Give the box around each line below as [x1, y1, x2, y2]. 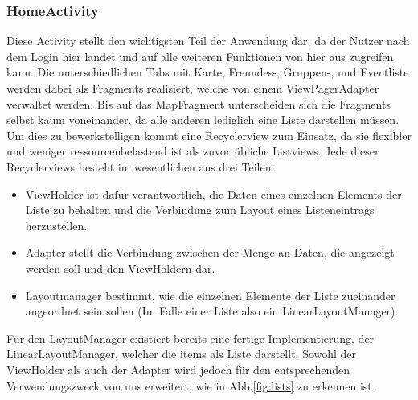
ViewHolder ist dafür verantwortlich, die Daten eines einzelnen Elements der [25, 185, 402, 202]
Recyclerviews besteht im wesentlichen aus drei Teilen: [6, 158, 275, 175]
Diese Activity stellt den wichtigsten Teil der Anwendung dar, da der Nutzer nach [6, 32, 410, 49]
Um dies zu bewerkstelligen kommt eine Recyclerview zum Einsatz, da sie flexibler [6, 126, 412, 143]
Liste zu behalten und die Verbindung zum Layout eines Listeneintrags [25, 201, 375, 218]
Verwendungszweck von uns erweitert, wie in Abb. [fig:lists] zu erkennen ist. [6, 377, 375, 394]
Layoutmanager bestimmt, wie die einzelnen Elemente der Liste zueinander [25, 287, 395, 303]
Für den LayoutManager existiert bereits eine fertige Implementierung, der [6, 329, 375, 346]
